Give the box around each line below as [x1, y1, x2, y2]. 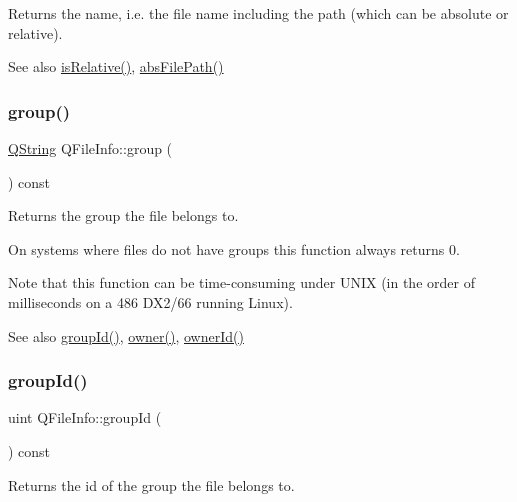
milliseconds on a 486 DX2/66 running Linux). [8, 291, 293, 312]
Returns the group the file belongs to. [8, 205, 239, 226]
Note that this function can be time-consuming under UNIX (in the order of [8, 272, 475, 293]
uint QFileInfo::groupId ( [8, 407, 162, 428]
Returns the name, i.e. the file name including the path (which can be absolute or [8, 3, 509, 23]
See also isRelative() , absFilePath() [8, 56, 224, 77]
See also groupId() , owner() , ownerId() [8, 325, 244, 346]
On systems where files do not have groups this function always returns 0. [8, 238, 460, 259]
